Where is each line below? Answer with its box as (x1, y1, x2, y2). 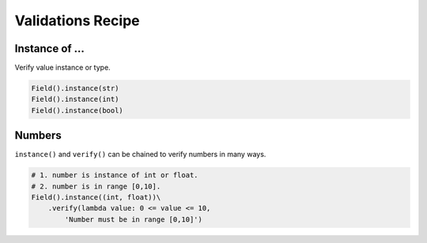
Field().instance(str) (31, 84, 119, 93)
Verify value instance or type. (14, 63, 111, 73)
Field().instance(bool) (31, 106, 124, 114)
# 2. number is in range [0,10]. (31, 181, 161, 191)
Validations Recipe (14, 12, 140, 29)
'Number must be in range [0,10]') (64, 215, 203, 224)
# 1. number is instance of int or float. (31, 170, 198, 180)
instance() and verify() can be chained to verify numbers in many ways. (14, 150, 266, 159)
